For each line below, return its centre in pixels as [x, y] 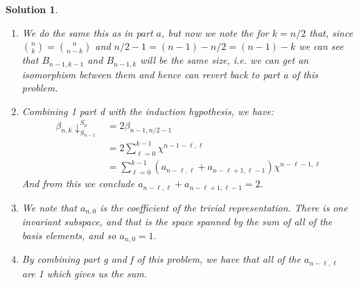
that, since [331, 32]
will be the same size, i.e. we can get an [225, 60]
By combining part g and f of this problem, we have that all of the [161, 259]
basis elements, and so [69, 235]
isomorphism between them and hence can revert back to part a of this [170, 74]
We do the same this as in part [87, 32]
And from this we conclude [78, 183]
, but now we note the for [215, 32]
